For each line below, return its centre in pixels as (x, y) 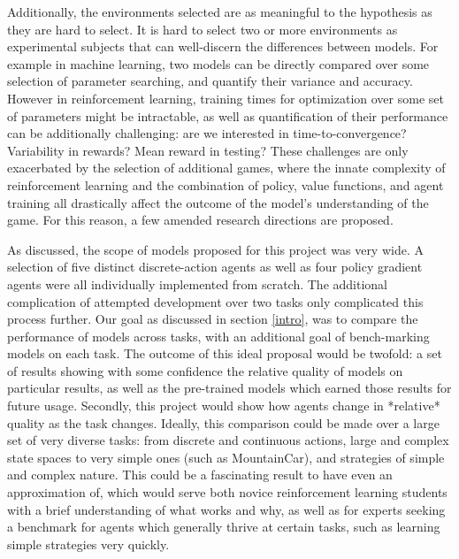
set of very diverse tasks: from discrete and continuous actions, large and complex (228, 440)
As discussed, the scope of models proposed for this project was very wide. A (215, 249)
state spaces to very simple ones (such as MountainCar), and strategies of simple (226, 457)
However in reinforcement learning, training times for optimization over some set (226, 98)
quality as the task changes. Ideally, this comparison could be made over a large (223, 422)
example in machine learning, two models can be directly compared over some (218, 63)
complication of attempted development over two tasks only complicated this (215, 301)
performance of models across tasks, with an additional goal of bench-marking (218, 336)
